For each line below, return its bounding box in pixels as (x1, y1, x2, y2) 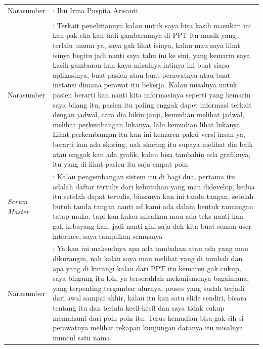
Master (8, 206, 29, 216)
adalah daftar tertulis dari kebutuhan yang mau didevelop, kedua (53, 181, 255, 191)
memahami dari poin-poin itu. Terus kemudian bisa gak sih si (53, 312, 244, 323)
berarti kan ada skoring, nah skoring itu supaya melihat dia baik (53, 138, 253, 149)
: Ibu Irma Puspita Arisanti (53, 5, 138, 15)
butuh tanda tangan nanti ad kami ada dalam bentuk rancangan (53, 201, 253, 211)
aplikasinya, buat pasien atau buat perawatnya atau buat (53, 69, 231, 80)
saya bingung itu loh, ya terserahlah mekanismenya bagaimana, (53, 273, 249, 283)
